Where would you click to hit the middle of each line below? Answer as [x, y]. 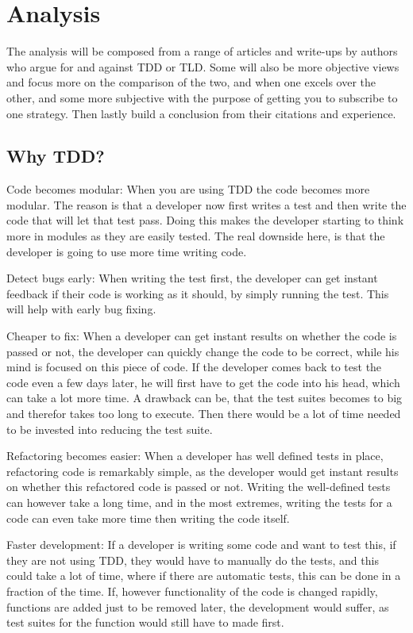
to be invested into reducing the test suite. [110, 429]
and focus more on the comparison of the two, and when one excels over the [191, 82]
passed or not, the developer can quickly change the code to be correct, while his [203, 351]
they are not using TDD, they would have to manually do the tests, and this [193, 560]
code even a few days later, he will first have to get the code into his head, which [203, 382]
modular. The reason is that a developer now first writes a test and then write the [206, 204]
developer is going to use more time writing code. [127, 251]
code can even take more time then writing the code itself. [148, 518]
